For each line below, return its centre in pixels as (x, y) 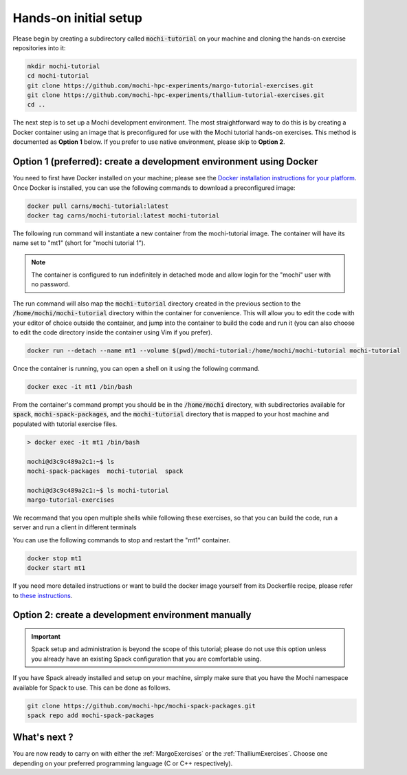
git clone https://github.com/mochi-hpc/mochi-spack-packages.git (141, 706)
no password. (51, 284)
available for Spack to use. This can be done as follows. (92, 688)
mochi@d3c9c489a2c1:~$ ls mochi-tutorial (98, 490)
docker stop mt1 (55, 558)
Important (46, 636)
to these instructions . (43, 595)
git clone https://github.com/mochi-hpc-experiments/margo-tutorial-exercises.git (170, 85)
